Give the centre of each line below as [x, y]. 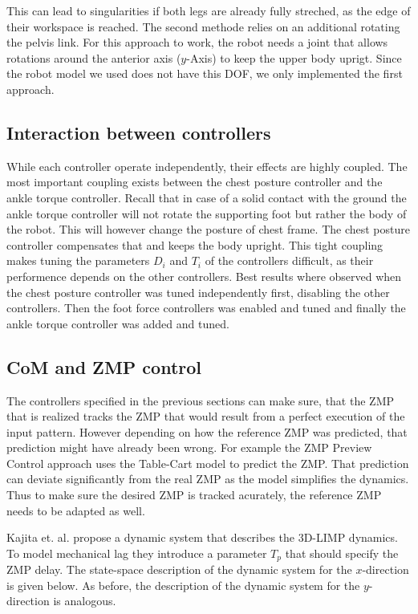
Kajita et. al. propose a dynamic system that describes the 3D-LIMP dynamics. [202, 537]
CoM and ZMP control [104, 366]
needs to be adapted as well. [76, 510]
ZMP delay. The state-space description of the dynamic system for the [179, 569]
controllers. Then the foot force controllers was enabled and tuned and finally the [206, 308]
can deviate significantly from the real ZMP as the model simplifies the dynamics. [208, 479]
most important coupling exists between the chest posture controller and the [195, 182]
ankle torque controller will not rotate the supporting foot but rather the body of [207, 213]
